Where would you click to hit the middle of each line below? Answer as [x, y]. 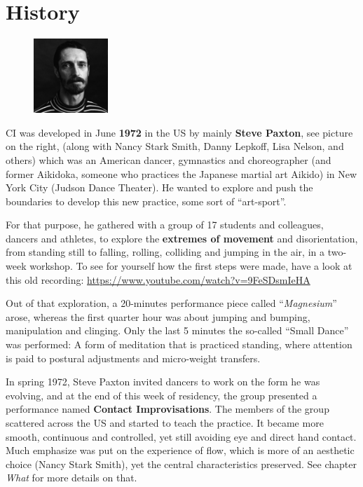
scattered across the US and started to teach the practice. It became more [165, 423]
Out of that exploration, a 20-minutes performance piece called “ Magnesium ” [171, 303]
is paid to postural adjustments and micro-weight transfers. [133, 358]
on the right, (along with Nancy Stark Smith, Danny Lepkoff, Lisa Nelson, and [175, 146]
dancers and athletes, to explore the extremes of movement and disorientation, [182, 238]
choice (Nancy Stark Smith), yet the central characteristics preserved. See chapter [181, 464]
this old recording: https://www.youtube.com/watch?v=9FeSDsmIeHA [158, 279]
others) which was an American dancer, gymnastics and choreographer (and [169, 159]
